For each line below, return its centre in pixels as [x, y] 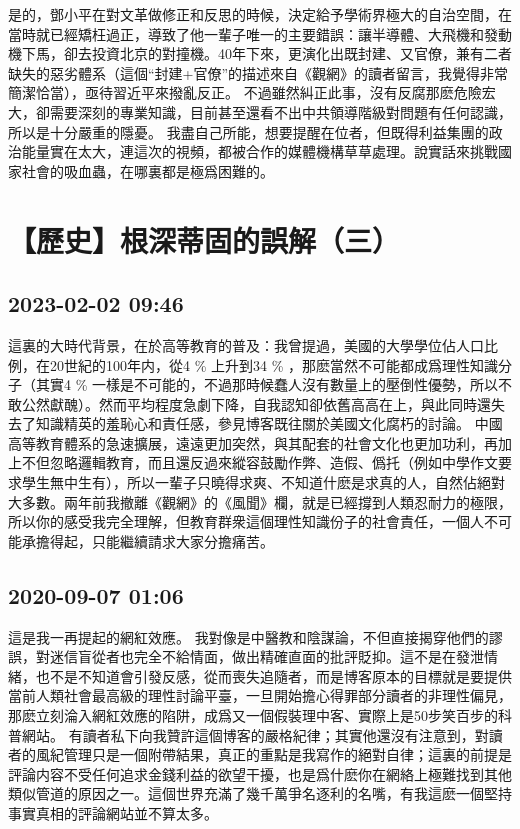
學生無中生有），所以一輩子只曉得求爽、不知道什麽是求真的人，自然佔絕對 [263, 482]
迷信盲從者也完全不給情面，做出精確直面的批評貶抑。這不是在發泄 [266, 656]
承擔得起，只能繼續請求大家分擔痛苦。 [147, 540]
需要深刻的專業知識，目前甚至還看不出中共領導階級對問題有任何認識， [280, 111]
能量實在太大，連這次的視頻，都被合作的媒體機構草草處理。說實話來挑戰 [259, 151]
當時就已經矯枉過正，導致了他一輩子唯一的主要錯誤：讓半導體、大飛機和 [246, 33]
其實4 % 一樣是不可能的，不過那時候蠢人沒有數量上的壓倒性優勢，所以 [266, 384]
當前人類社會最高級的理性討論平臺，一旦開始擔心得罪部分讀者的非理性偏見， [260, 695]
